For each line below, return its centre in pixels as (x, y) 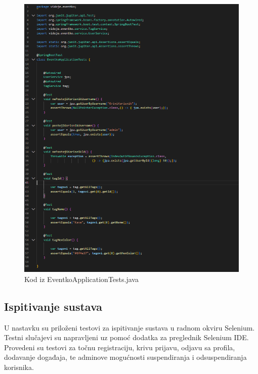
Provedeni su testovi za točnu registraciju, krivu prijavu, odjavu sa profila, (120, 347)
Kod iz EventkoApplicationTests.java (81, 279)
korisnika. (19, 367)
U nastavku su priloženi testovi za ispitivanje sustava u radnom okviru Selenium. (130, 327)
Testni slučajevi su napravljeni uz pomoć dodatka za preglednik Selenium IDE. (126, 337)
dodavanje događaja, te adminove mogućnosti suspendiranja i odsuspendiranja (125, 357)
